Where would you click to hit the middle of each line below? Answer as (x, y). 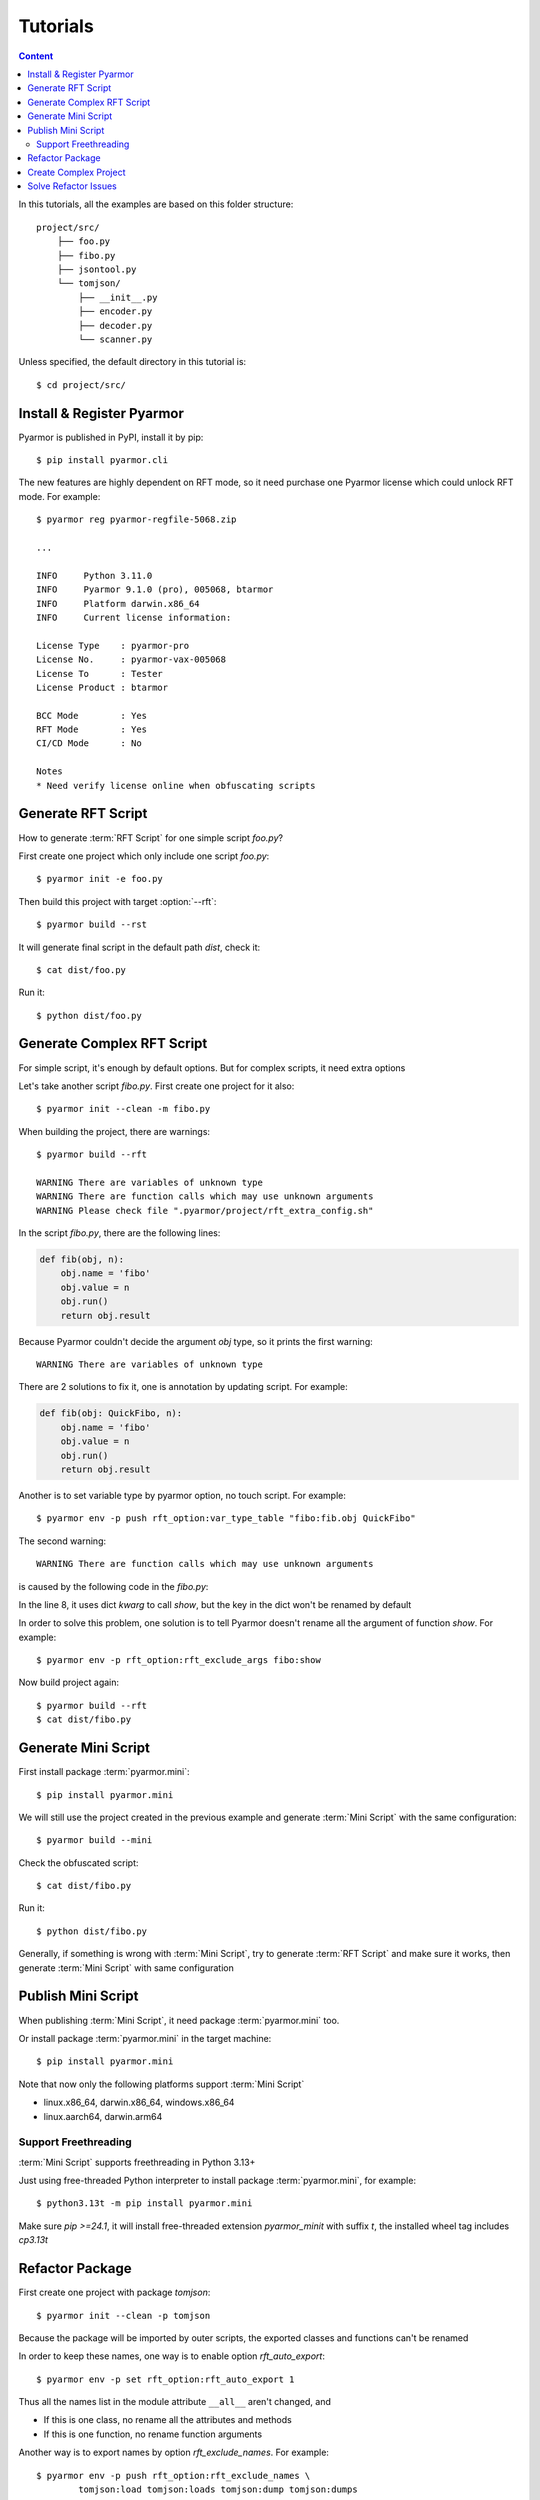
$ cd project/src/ (81, 384)
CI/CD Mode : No (89, 743)
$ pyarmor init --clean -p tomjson (123, 2315)
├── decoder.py (115, 325)
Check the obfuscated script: (78, 1862)
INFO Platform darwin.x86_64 (118, 603)
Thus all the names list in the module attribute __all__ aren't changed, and (175, 2402)
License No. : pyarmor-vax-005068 (131, 659)
